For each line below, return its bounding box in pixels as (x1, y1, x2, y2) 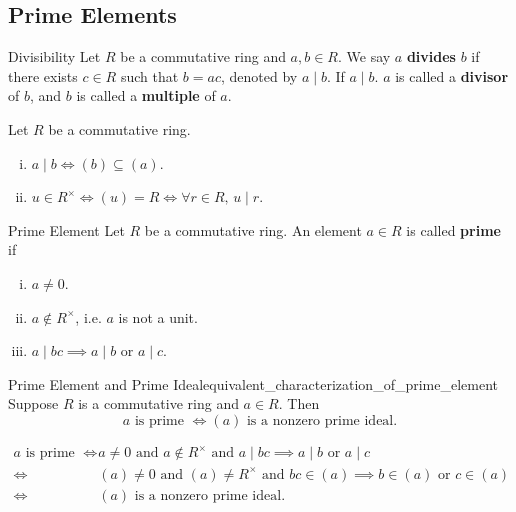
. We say (338, 46, 391, 67)
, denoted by (220, 65, 298, 86)
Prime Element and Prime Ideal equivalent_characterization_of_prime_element (8, 373, 499, 394)
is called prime (406, 219, 501, 240)
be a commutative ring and (120, 46, 286, 67)
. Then (278, 393, 320, 414)
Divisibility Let (8, 46, 101, 67)
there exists (8, 65, 78, 86)
